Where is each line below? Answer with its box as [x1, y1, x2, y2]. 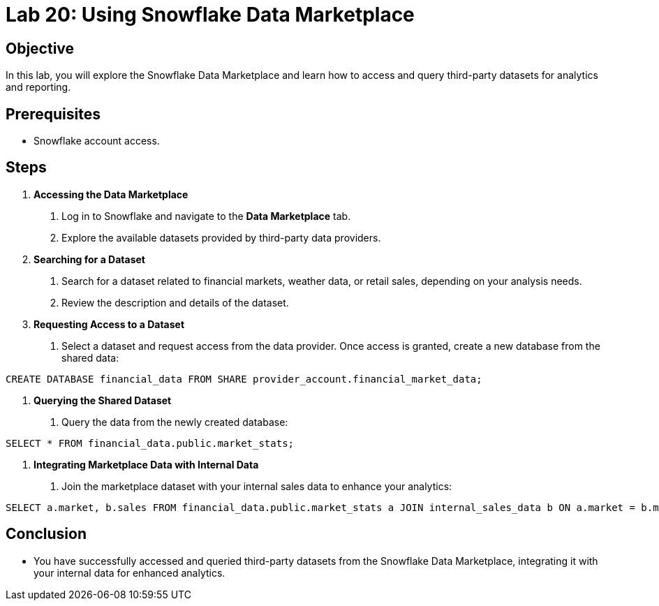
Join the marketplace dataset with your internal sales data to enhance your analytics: [61, 480, 452, 492]
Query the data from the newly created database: [61, 415, 288, 428]
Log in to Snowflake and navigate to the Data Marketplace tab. [61, 209, 351, 222]
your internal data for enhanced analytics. [34, 566, 225, 579]
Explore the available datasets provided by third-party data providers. [61, 231, 381, 244]
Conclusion [6, 525, 87, 543]
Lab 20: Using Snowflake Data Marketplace [6, 3, 415, 27]
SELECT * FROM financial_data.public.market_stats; [6, 437, 295, 449]
